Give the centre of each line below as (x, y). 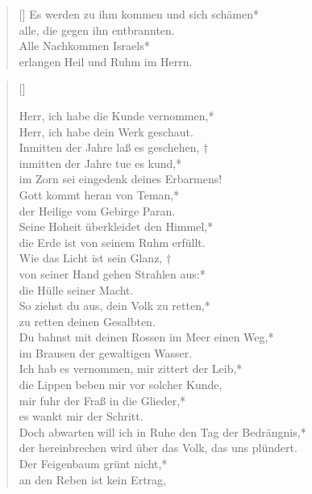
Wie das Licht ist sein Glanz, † (95, 258)
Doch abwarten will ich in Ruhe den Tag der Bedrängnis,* (162, 431)
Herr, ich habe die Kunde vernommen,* (116, 115)
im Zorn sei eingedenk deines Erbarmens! (121, 179)
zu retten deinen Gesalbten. (87, 321)
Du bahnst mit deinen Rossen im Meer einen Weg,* (146, 337)
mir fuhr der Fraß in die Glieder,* (102, 400)
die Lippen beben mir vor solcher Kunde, (121, 385)
